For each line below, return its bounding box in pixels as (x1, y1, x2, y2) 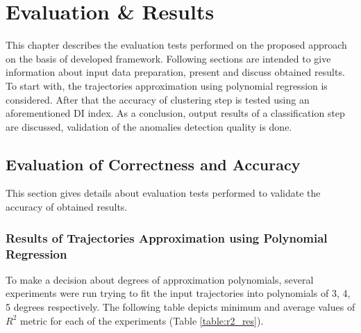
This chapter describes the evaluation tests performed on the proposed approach (6, 38, 347, 52)
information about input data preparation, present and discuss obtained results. (6, 65, 345, 79)
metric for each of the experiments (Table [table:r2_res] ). (19, 313, 264, 327)
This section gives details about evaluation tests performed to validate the (6, 186, 321, 200)
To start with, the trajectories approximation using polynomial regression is (6, 78, 328, 92)
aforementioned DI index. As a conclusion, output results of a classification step (6, 106, 345, 120)
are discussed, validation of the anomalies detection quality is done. (6, 119, 292, 133)
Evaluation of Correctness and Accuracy (6, 153, 301, 174)
